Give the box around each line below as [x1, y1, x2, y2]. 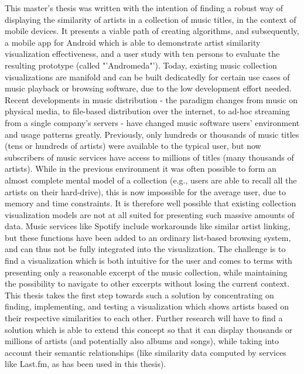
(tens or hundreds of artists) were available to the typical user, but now [5, 140, 261, 152]
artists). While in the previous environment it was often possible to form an [5, 162, 276, 175]
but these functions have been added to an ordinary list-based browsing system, [5, 231, 291, 243]
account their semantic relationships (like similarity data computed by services [5, 346, 286, 358]
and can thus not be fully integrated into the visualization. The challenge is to [5, 243, 286, 255]
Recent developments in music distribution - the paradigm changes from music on [5, 93, 298, 106]
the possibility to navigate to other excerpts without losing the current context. [5, 277, 290, 290]
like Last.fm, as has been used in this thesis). [5, 358, 166, 370]
